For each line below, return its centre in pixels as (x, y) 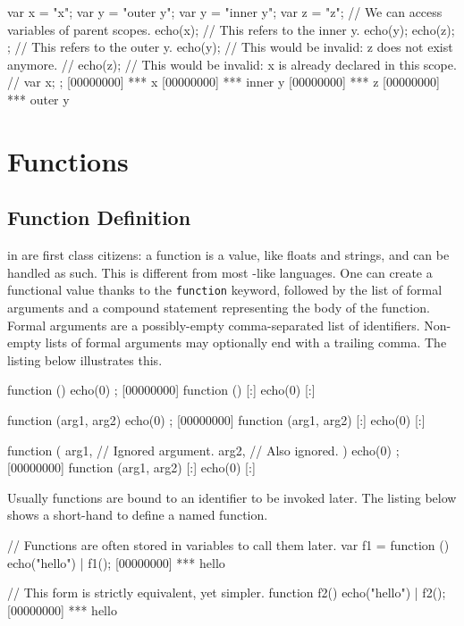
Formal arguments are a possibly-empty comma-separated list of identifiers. (214, 325)
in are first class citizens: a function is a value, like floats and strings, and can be (228, 255)
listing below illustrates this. (85, 359)
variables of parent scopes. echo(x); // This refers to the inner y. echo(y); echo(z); (231, 29)
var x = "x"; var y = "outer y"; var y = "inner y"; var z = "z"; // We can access (225, 12)
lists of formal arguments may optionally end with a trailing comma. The (246, 342)
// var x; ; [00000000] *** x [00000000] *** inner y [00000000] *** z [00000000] (224, 82)
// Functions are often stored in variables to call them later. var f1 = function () (228, 544)
